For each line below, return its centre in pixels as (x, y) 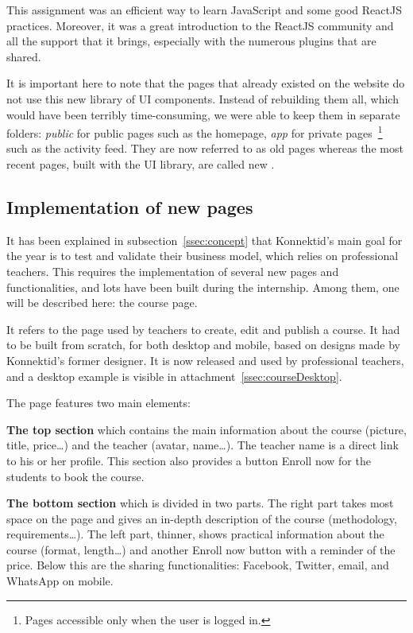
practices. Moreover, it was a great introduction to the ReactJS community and (200, 25)
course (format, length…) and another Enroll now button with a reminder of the (201, 549)
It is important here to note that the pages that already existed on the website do (206, 83)
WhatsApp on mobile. (60, 581)
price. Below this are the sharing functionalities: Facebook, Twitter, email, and (198, 565)
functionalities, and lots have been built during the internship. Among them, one (203, 287)
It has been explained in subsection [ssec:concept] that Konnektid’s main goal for (205, 240)
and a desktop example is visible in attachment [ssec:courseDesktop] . (174, 376)
